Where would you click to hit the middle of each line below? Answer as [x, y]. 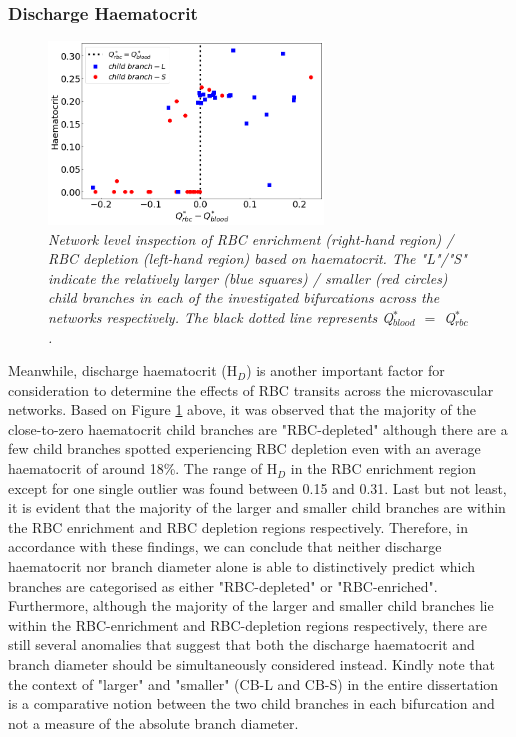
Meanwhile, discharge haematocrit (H [123, 370]
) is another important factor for [345, 370]
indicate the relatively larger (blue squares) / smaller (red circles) [248, 277]
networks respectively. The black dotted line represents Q [220, 316]
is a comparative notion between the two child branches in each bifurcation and [251, 703]
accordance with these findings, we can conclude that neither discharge [225, 546]
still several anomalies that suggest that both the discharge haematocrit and [241, 644]
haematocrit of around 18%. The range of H [143, 468]
